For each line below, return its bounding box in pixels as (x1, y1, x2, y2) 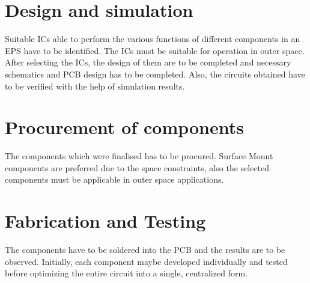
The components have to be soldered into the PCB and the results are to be (5, 243, 285, 256)
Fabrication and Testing (5, 208, 206, 233)
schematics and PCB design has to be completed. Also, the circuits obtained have (5, 67, 305, 80)
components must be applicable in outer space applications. (5, 173, 224, 186)
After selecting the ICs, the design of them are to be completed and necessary (5, 56, 291, 68)
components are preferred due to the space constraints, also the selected (5, 161, 270, 174)
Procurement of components (5, 115, 244, 139)
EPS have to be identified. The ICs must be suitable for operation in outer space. (5, 44, 305, 56)
